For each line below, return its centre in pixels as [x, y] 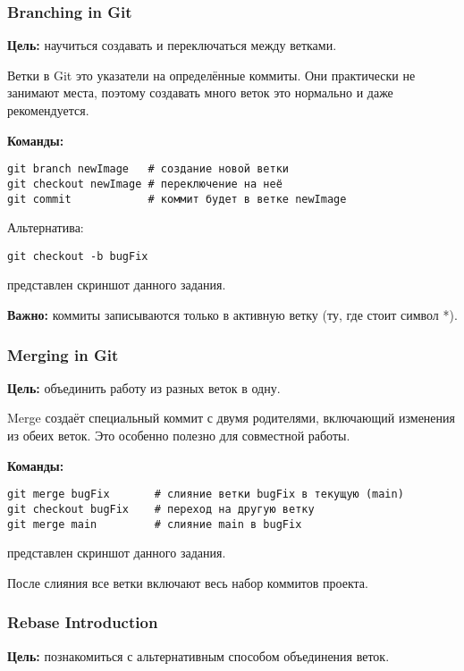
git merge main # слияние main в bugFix [155, 524]
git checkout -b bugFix [78, 256]
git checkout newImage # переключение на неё [145, 184]
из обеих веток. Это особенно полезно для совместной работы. [179, 435]
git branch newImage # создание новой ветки [148, 169]
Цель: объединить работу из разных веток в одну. [144, 387]
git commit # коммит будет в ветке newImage [177, 199]
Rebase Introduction [83, 622]
